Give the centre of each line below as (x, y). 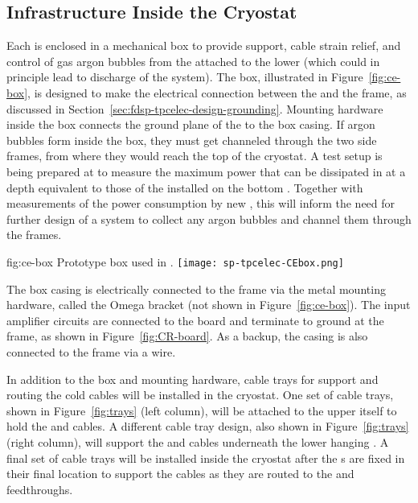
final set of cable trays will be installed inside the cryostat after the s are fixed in (206, 458)
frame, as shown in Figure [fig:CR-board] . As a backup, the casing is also (187, 336)
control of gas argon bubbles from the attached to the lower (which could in (193, 61)
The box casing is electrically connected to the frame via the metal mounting (196, 289)
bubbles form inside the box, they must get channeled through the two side (192, 140)
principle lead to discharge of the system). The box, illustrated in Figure (185, 77)
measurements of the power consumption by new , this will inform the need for (201, 203)
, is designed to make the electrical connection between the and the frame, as (217, 92)
